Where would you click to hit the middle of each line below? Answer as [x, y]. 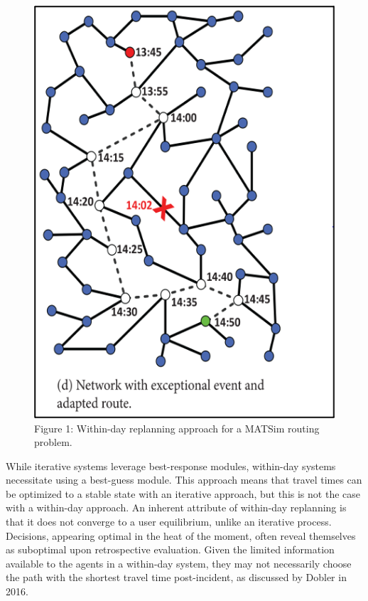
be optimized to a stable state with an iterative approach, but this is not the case [183, 493]
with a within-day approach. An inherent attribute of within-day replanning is [176, 507]
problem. [53, 442]
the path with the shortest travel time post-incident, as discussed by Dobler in [176, 577]
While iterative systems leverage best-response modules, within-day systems [171, 466]
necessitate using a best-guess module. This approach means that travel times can [184, 480]
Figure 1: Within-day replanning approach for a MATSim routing [177, 428]
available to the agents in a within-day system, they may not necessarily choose [179, 563]
